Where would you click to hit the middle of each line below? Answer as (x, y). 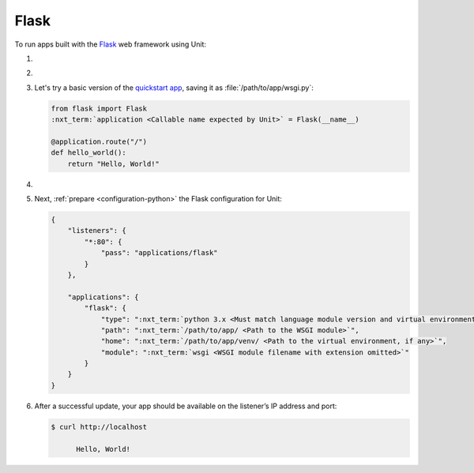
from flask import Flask (99, 108)
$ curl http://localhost (99, 427)
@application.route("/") (99, 141)
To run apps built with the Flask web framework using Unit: (111, 44)
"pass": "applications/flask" (159, 253)
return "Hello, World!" (113, 163)
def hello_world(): (88, 153)
